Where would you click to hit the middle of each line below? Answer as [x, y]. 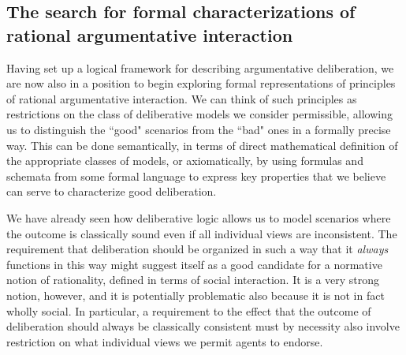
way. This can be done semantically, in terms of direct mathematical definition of [202, 145]
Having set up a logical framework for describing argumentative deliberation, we [200, 67]
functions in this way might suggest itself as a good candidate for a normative [194, 264]
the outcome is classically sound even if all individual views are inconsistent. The [202, 233]
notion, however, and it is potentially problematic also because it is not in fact [196, 295]
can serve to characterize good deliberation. [112, 191]
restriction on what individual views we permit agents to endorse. [165, 341]
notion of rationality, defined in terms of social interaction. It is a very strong [193, 280]
